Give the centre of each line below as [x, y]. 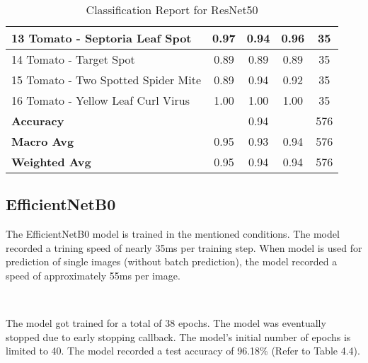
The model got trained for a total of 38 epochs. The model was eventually [166, 323]
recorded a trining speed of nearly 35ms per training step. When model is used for [184, 247]
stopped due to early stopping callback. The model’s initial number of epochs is [178, 336]
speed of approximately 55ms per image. [93, 275]
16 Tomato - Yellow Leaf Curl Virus [100, 100]
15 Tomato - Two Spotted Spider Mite [107, 80]
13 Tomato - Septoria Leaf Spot [102, 38]
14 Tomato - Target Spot [73, 59]
